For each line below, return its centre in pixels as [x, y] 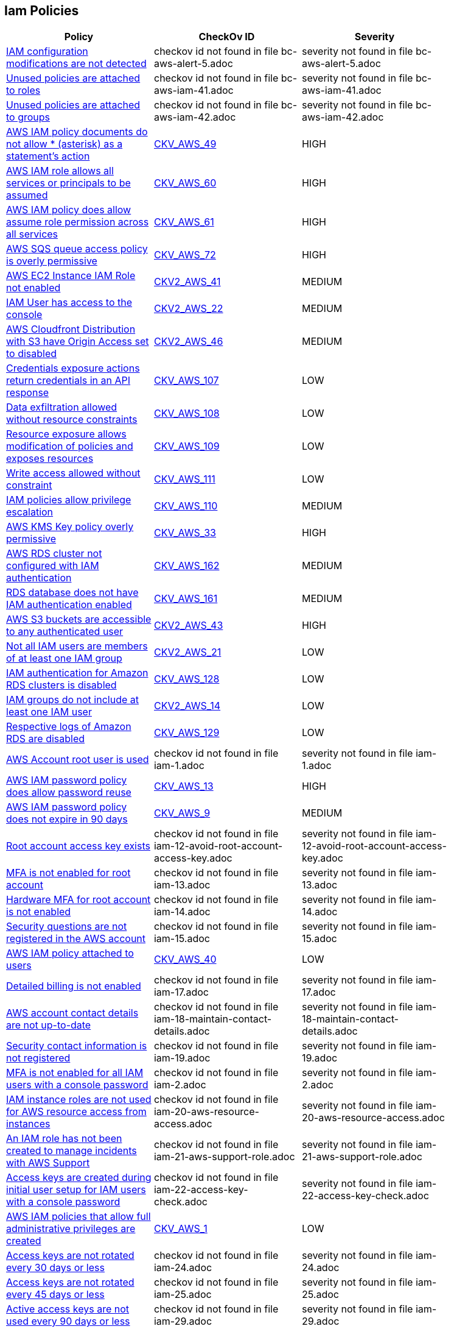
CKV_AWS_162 [187, 566]
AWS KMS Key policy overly [70, 527]
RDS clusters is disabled [61, 685]
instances [28, 1124]
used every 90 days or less [68, 1321]
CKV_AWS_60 [185, 183]
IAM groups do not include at [72, 700]
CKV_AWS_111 [184, 479]
